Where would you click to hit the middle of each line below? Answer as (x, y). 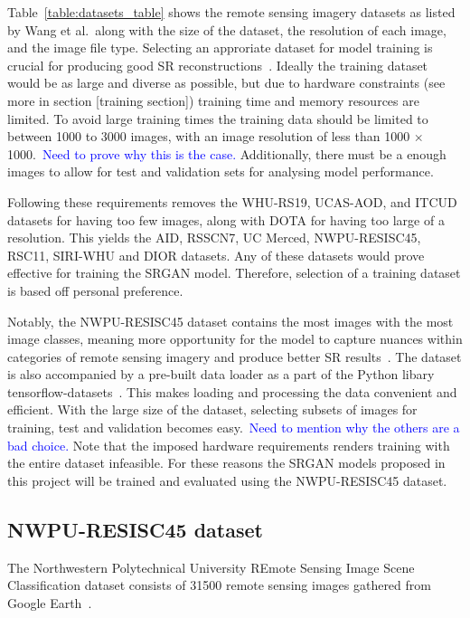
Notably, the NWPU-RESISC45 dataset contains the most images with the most (230, 321)
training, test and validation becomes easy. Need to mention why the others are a (234, 428)
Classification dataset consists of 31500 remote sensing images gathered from (219, 585)
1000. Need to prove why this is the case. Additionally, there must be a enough (227, 153)
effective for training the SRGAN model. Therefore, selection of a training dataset (234, 273)
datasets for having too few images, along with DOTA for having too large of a (226, 219)
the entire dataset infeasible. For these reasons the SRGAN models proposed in (226, 463)
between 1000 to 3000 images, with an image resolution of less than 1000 (209, 136)
